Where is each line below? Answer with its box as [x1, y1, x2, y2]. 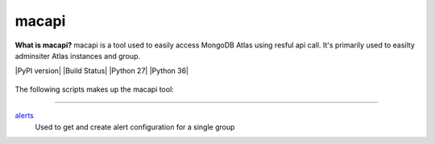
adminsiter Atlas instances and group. [14, 51, 141, 60]
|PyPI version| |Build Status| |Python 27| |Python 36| [14, 66, 189, 76]
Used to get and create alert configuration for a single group [35, 121, 235, 132]
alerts [14, 111, 34, 121]
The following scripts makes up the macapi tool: [14, 84, 175, 94]
